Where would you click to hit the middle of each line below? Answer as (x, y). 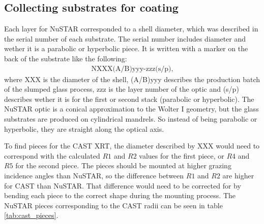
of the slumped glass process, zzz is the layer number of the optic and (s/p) (122, 89)
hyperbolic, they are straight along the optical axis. (84, 128)
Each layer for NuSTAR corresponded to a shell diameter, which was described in (131, 29)
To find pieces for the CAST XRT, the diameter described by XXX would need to (132, 146)
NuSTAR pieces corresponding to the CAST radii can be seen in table (113, 205)
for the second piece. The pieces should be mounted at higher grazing (123, 165)
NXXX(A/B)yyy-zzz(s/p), (132, 69)
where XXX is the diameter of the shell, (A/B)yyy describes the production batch (132, 79)
